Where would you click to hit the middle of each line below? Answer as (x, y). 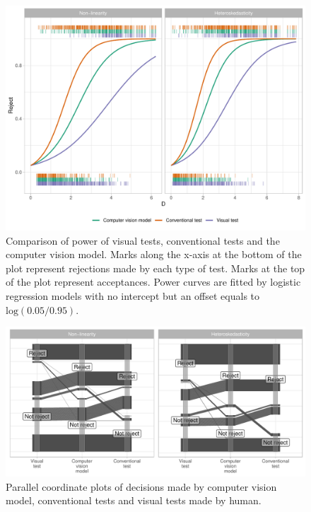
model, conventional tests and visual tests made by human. (134, 500)
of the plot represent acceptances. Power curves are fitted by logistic (153, 282)
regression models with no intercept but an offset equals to (133, 295)
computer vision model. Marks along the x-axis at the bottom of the (154, 254)
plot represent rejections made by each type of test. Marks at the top (155, 268)
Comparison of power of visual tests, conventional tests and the (143, 240)
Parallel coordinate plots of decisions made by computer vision (141, 486)
